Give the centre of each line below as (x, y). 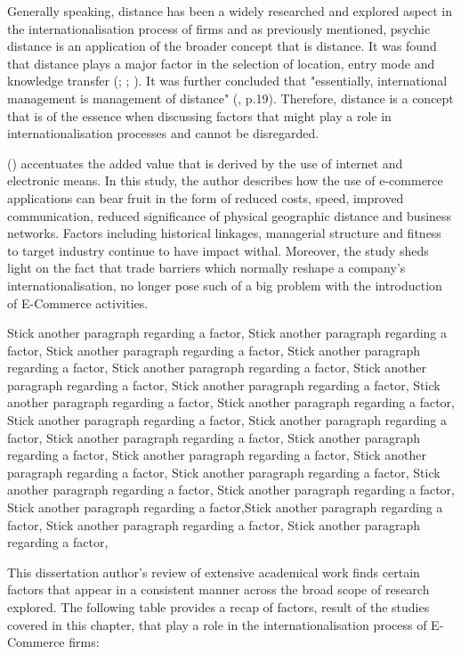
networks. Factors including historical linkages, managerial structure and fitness (224, 233)
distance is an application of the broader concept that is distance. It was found (222, 46)
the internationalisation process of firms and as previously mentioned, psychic (219, 28)
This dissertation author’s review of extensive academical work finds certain (214, 572)
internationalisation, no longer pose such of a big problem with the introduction (225, 285)
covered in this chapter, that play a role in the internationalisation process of (217, 624)
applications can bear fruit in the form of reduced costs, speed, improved (206, 197)
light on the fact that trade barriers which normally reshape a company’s (206, 268)
